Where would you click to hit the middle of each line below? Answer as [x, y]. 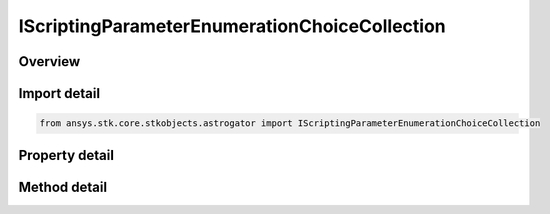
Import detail [59, 93]
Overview [49, 61]
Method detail [63, 186]
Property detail [66, 155]
